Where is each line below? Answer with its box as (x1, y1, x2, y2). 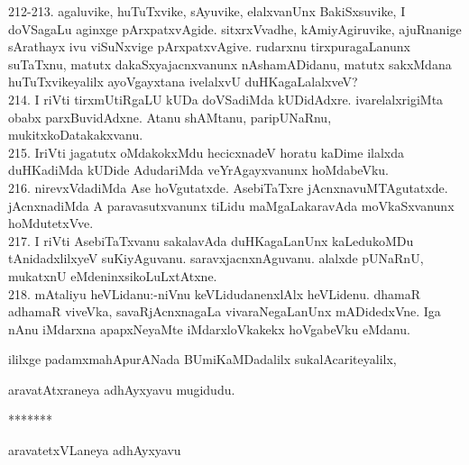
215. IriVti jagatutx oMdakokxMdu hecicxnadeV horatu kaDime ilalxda (8, 142, 405, 161)
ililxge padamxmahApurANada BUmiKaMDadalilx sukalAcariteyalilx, (8, 350, 397, 369)
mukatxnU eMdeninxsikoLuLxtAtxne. (8, 266, 217, 285)
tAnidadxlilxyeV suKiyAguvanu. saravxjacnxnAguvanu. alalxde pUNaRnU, (8, 249, 424, 268)
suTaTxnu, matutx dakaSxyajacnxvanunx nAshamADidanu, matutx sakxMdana (8, 54, 452, 73)
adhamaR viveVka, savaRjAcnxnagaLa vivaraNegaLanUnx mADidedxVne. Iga (8, 302, 441, 321)
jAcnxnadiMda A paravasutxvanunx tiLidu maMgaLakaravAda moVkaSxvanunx (8, 196, 455, 214)
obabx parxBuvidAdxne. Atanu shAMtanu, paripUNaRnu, (8, 107, 332, 126)
